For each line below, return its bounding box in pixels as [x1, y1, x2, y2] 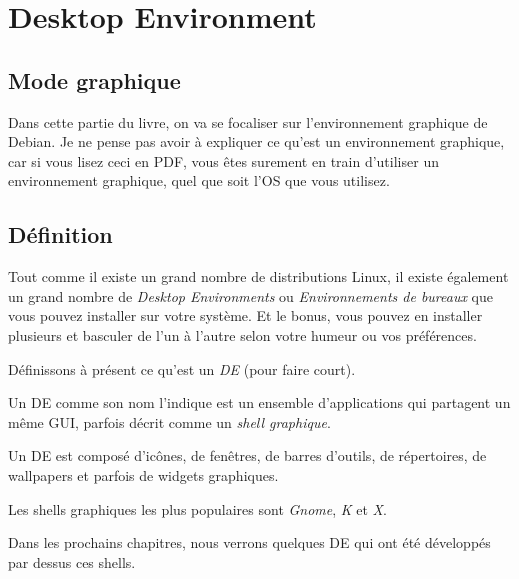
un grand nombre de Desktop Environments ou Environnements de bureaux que [8, 285, 494, 306]
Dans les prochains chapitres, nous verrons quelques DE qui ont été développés [8, 532, 491, 553]
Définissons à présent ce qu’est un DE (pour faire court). [8, 358, 356, 379]
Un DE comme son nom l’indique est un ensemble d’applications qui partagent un [8, 392, 511, 413]
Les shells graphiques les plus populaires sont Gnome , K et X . [8, 498, 387, 519]
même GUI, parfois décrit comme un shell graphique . [8, 411, 331, 432]
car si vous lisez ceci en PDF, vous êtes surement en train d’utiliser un [8, 150, 439, 171]
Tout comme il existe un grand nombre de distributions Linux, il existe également [8, 266, 509, 287]
